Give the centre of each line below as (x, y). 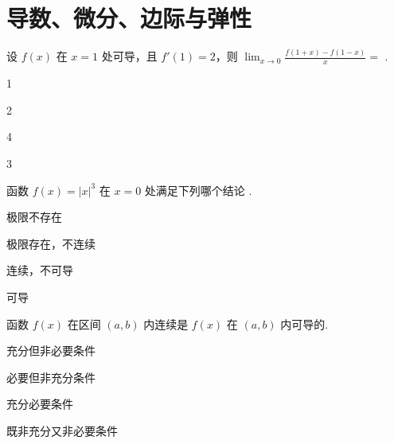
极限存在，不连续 (51, 243)
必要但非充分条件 (51, 377)
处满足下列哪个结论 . (198, 190)
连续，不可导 (40, 270)
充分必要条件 (40, 404)
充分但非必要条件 (51, 351)
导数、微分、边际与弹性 (129, 18)
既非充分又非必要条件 (62, 430)
